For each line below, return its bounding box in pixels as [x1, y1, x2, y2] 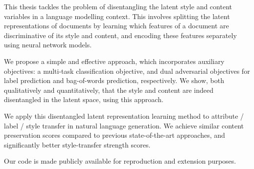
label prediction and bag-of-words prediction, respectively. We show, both [4, 75, 224, 85]
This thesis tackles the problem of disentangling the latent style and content [4, 1, 232, 11]
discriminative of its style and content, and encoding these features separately [4, 30, 237, 40]
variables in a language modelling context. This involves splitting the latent [4, 11, 230, 21]
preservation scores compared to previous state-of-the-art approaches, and [4, 130, 225, 140]
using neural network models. [4, 40, 92, 50]
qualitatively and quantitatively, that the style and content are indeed [4, 84, 213, 95]
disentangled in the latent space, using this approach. [4, 94, 163, 105]
